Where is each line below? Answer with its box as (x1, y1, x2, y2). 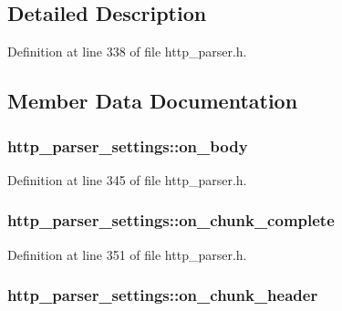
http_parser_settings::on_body (7, 134, 248, 157)
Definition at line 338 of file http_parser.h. (7, 42, 247, 61)
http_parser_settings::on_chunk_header (7, 284, 318, 306)
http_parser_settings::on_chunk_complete (7, 209, 335, 232)
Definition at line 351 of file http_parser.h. (7, 244, 247, 264)
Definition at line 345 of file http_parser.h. (7, 170, 247, 189)
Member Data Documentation (7, 87, 298, 115)
